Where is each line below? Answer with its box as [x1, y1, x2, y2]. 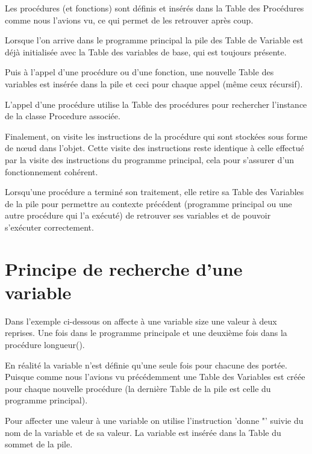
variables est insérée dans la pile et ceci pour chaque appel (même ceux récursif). [5, 77, 303, 90]
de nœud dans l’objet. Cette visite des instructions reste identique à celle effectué [5, 141, 304, 154]
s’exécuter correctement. [5, 220, 94, 233]
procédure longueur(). [5, 338, 85, 350]
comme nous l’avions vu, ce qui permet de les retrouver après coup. [5, 13, 254, 26]
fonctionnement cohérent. [5, 165, 98, 178]
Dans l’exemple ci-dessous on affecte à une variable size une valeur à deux [5, 314, 277, 327]
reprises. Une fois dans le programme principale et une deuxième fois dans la [5, 326, 287, 339]
